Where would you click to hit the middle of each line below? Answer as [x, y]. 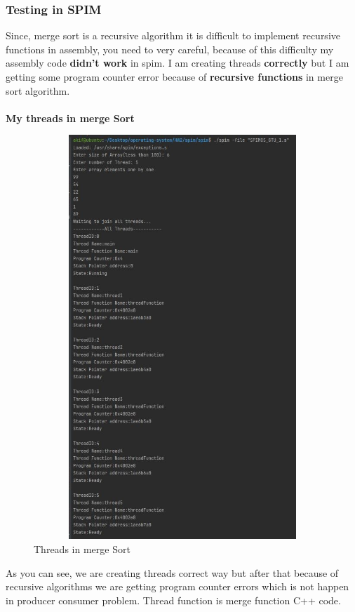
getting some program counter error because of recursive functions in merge [174, 76]
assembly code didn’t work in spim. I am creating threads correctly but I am [177, 63]
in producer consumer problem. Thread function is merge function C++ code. [173, 600]
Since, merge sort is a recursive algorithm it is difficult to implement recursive [173, 35]
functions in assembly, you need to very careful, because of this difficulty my [170, 49]
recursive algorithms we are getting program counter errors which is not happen [177, 586]
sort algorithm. [38, 90]
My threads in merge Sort [70, 118]
